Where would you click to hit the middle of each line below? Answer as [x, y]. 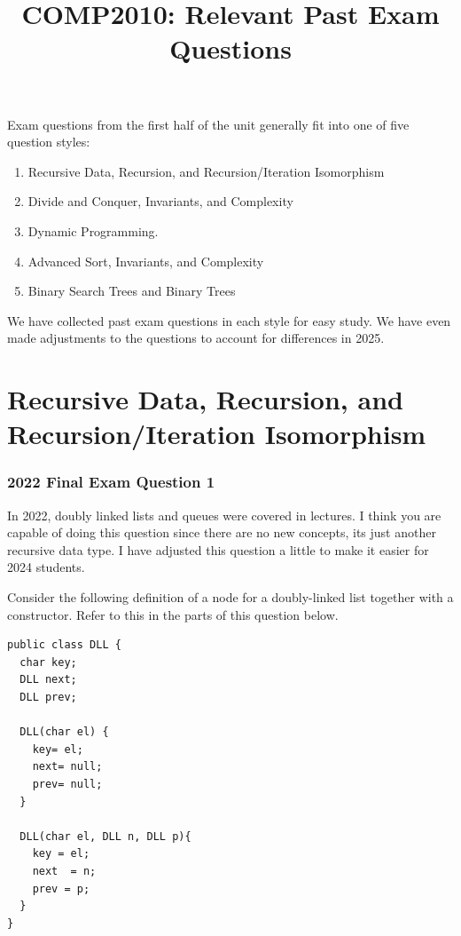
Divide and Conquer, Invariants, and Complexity [160, 201]
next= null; [67, 767]
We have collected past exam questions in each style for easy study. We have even [229, 320]
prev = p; [61, 888]
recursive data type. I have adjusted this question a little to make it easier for [218, 549]
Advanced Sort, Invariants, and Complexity [146, 261]
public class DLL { [64, 645]
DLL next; [48, 680]
